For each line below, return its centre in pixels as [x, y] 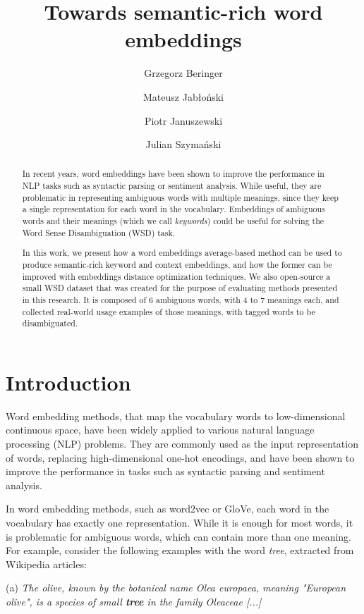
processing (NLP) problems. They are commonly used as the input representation [182, 444]
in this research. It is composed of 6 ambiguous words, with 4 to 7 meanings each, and [181, 299]
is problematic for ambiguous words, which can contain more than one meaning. [178, 536]
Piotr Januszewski [183, 120]
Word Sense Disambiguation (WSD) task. [99, 232]
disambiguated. [50, 323]
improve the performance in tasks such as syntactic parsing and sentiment [165, 471]
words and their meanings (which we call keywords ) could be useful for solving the [173, 221]
